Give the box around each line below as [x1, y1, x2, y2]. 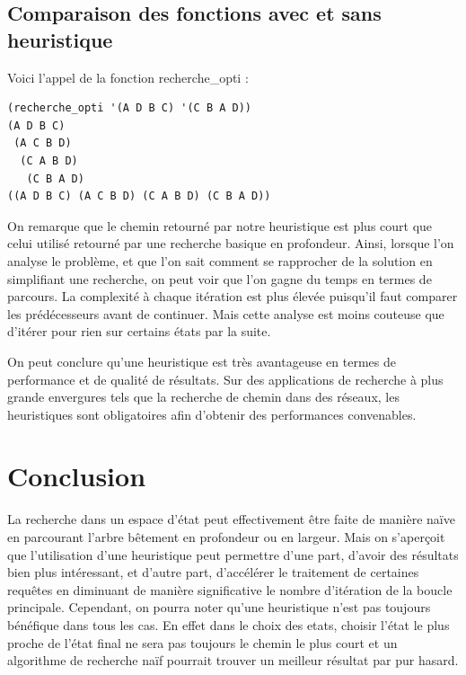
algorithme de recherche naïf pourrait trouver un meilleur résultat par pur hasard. [7, 651, 459, 670]
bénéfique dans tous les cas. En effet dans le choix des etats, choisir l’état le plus [7, 615, 450, 634]
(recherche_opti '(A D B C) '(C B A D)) [7, 102, 252, 115]
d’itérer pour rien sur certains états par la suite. [7, 322, 271, 341]
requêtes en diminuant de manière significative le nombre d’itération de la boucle [7, 580, 453, 599]
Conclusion [7, 457, 146, 494]
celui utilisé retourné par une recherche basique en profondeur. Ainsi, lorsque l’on [7, 234, 454, 253]
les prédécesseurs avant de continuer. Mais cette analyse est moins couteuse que [7, 304, 444, 323]
